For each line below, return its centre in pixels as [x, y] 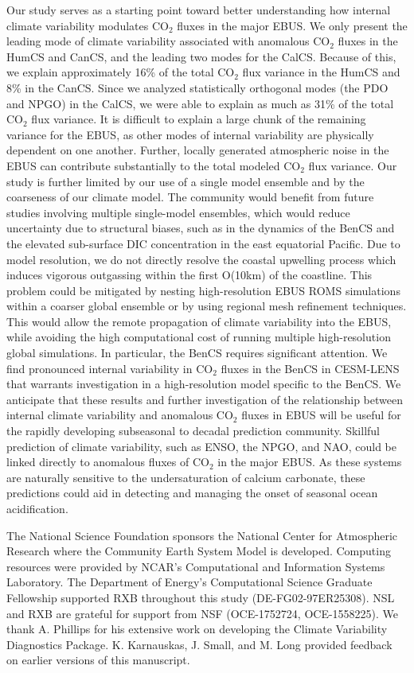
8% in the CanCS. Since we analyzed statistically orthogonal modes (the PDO [197, 87]
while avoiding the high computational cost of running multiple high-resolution [199, 337]
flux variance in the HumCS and [321, 72]
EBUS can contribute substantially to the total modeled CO [154, 165]
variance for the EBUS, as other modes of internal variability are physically [190, 134]
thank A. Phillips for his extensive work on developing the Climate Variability [197, 629]
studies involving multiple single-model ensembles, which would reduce [178, 212]
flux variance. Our [353, 165]
